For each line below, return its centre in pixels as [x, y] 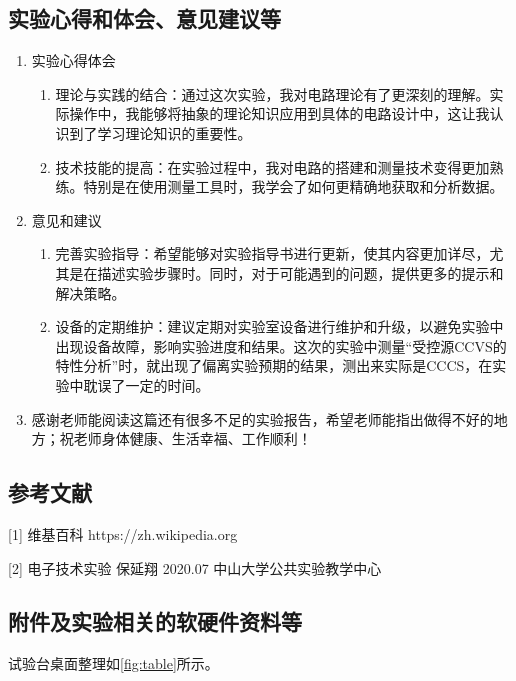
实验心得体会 [73, 60]
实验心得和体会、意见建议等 [144, 18]
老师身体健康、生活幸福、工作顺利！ [192, 438]
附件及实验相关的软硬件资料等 [155, 621]
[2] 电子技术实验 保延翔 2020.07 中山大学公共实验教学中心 [195, 567]
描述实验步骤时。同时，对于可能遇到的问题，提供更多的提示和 [300, 272]
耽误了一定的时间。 [146, 384]
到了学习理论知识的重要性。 [160, 132]
